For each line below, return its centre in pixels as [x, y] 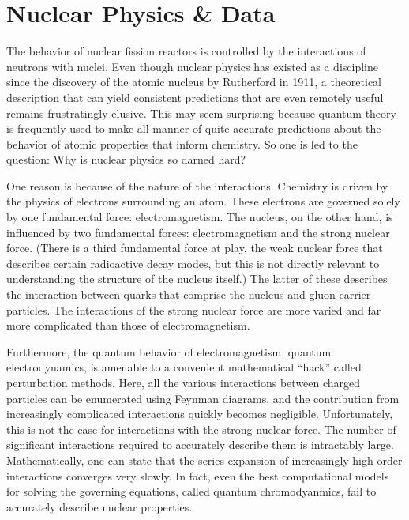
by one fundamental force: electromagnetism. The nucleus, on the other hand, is [200, 217]
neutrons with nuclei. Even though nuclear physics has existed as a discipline [192, 66]
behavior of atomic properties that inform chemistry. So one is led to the [182, 143]
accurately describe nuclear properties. [99, 506]
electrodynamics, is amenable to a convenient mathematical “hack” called [184, 367]
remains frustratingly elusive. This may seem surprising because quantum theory [201, 113]
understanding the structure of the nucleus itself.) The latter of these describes [197, 279]
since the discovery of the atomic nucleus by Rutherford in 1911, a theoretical [194, 82]
